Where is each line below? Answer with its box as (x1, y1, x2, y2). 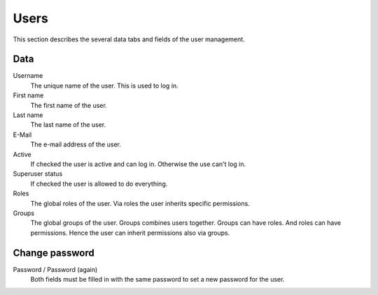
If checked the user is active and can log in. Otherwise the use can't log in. (30, 160, 246, 168)
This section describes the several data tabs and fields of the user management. (13, 35, 245, 43)
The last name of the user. (30, 121, 106, 129)
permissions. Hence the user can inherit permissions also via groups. (30, 228, 230, 237)
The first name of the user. (30, 101, 108, 109)
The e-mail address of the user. (30, 140, 122, 149)
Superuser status (13, 170, 63, 178)
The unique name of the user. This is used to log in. (30, 81, 178, 90)
